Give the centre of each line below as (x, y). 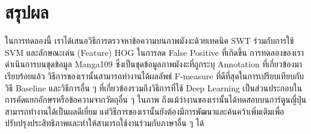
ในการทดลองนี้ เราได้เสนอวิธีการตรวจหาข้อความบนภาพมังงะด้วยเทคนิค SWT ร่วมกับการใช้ (149, 41)
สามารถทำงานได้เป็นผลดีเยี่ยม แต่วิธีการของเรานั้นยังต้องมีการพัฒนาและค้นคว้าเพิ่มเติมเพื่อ (145, 111)
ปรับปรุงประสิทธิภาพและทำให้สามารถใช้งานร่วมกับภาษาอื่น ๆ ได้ (105, 123)
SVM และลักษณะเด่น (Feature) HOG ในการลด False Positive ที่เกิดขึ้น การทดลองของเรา (155, 52)
